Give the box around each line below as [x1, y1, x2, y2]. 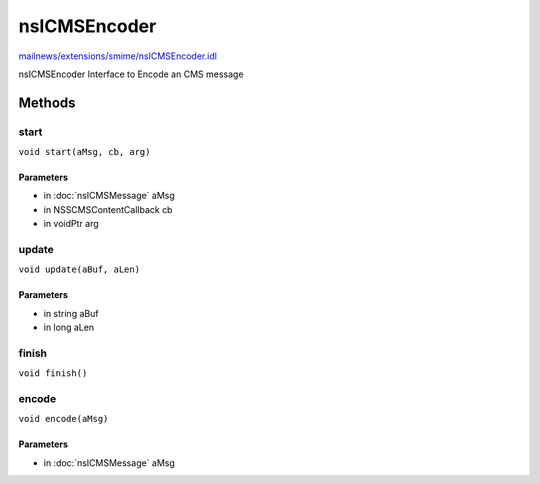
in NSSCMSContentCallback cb [43, 203, 173, 215]
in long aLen [43, 321, 95, 334]
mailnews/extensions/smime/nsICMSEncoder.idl [18, 50, 217, 62]
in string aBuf [43, 307, 99, 319]
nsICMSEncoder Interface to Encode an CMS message [18, 68, 244, 80]
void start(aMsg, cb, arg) [18, 146, 151, 158]
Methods [18, 94, 76, 111]
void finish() [18, 368, 88, 379]
